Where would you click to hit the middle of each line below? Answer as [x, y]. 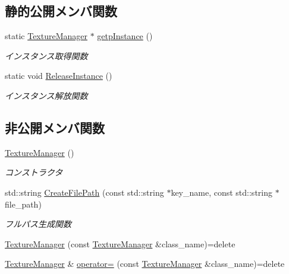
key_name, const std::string [222, 192]
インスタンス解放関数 [46, 95]
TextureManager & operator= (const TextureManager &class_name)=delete [145, 264]
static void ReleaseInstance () [59, 76]
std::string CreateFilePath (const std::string [84, 192]
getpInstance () [125, 36]
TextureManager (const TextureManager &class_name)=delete [120, 243]
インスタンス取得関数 [46, 55]
